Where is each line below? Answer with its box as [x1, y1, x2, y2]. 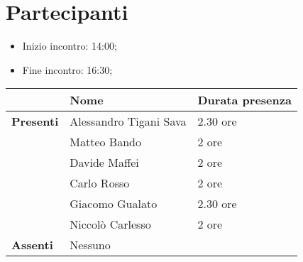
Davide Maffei [70, 154, 139, 171]
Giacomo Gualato [70, 195, 158, 212]
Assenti [11, 236, 53, 253]
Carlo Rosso [70, 175, 130, 192]
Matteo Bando [70, 133, 141, 151]
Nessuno [70, 236, 111, 253]
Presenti [11, 113, 59, 130]
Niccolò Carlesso [70, 216, 151, 233]
